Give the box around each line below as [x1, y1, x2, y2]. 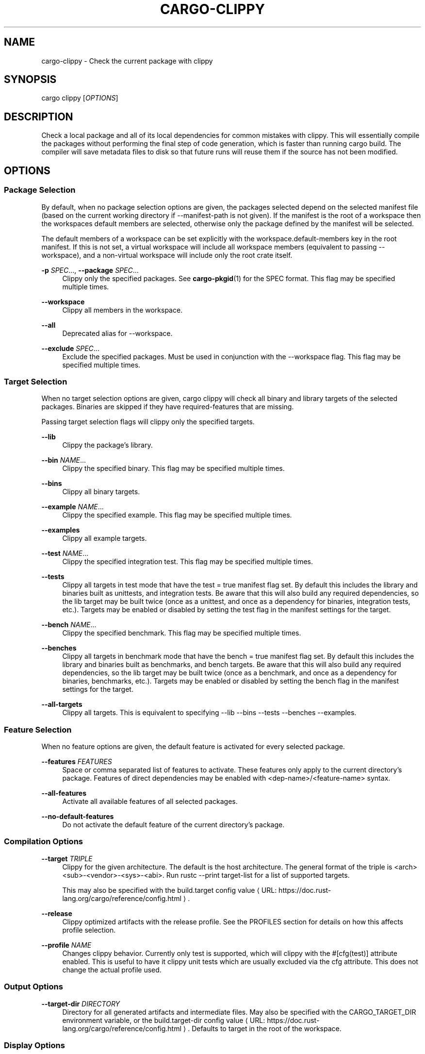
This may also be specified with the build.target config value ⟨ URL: [62, 886, 277, 894]
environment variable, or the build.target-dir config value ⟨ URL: [62, 1016, 265, 1024]
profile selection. [62, 925, 116, 934]
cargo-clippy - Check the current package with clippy [41, 56, 213, 65]
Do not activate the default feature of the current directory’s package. [62, 820, 285, 829]
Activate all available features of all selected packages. [62, 797, 238, 805]
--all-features [41, 789, 87, 797]
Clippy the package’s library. [62, 441, 153, 450]
